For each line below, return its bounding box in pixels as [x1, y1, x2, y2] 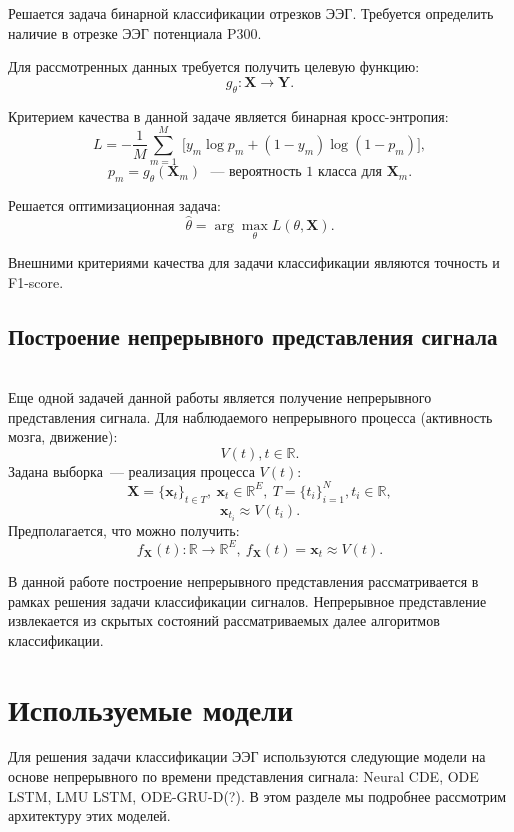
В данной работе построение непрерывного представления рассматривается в [8, 570, 479, 591]
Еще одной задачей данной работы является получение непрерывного [8, 387, 432, 408]
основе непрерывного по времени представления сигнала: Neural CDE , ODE [8, 766, 479, 787]
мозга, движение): [8, 426, 118, 447]
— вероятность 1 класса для [210, 165, 382, 180]
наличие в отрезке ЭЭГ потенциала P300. [8, 22, 262, 43]
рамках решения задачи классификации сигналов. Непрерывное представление [8, 590, 487, 611]
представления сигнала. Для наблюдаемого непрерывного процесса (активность [8, 406, 493, 427]
